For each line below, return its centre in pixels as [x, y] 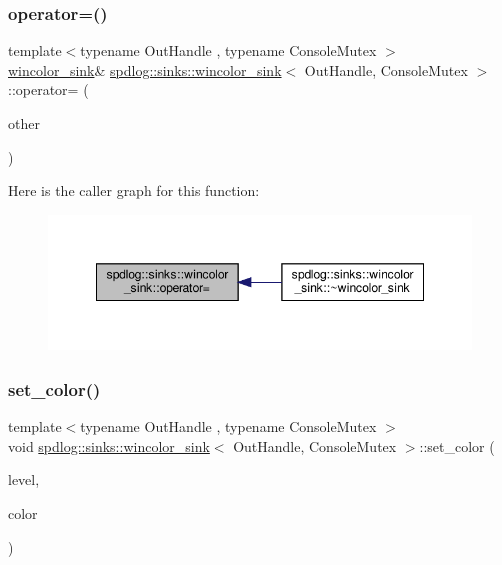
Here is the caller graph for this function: [134, 190]
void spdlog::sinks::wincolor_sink [109, 445]
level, [24, 479]
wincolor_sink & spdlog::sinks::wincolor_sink [145, 69]
